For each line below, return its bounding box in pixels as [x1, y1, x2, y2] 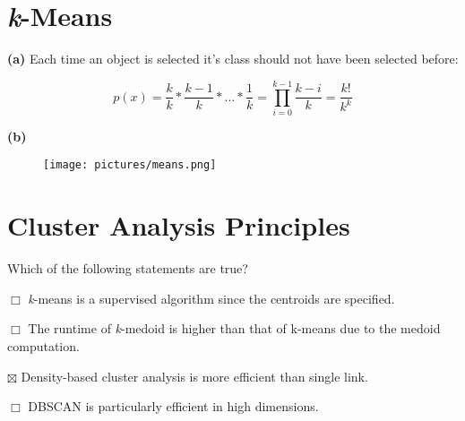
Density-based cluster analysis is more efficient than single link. [21, 366, 368, 385]
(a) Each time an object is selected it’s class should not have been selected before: [7, 49, 459, 68]
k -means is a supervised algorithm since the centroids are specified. [28, 288, 395, 307]
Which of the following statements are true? [7, 259, 248, 278]
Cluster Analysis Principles [7, 207, 350, 244]
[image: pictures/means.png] [43, 159, 217, 172]
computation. [7, 337, 80, 355]
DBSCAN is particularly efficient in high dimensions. [28, 397, 319, 416]
